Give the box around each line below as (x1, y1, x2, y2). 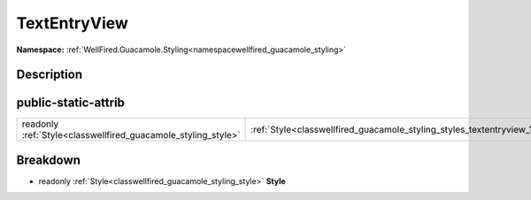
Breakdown (16, 152, 81, 167)
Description (16, 67, 83, 82)
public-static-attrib (16, 96, 126, 111)
